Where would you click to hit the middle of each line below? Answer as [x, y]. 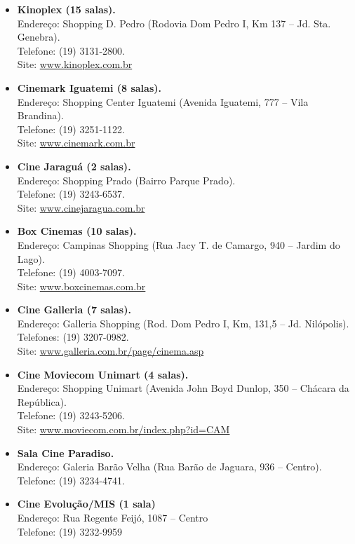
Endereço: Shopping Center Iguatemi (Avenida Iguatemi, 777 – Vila [163, 101]
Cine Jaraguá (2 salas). [74, 166]
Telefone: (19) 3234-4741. [71, 480]
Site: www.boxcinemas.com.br [81, 286]
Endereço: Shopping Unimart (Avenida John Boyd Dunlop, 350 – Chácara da [183, 388]
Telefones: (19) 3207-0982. [73, 337]
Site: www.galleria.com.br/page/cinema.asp [110, 351]
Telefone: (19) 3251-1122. [71, 129]
